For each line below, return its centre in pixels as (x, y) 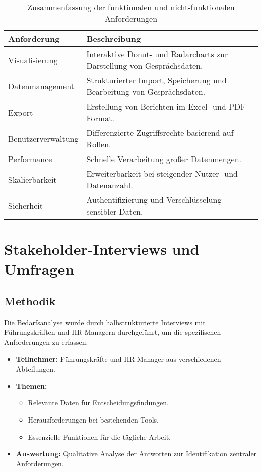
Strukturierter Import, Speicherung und (156, 80)
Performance (30, 159)
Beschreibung (114, 39)
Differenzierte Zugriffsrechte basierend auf (160, 133)
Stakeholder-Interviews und (102, 249)
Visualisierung (33, 60)
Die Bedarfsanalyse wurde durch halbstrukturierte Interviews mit (105, 322)
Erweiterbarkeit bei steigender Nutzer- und (162, 173)
